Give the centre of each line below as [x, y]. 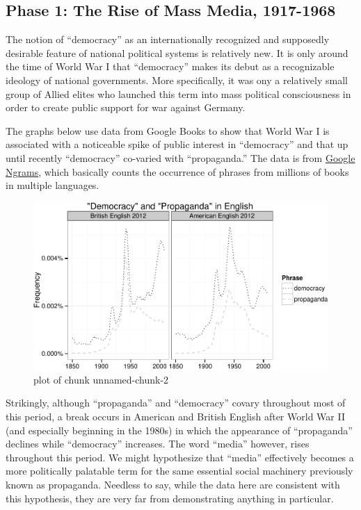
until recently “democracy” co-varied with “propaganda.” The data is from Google [180, 157]
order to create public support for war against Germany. [126, 107]
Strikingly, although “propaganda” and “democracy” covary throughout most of [176, 403]
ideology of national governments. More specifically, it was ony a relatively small [177, 80]
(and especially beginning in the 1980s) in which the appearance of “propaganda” [179, 430]
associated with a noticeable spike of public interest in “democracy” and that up [177, 144]
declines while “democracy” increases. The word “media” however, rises [158, 444]
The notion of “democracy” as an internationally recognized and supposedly [168, 39]
